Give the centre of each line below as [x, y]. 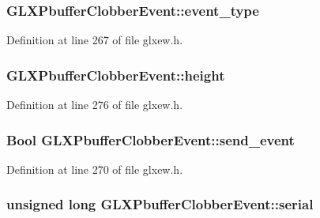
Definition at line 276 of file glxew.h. [95, 105]
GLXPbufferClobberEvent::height [116, 75]
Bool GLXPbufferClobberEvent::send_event [151, 139]
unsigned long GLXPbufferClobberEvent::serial [160, 204]
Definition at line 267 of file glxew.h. [95, 40]
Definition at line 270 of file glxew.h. [95, 169]
